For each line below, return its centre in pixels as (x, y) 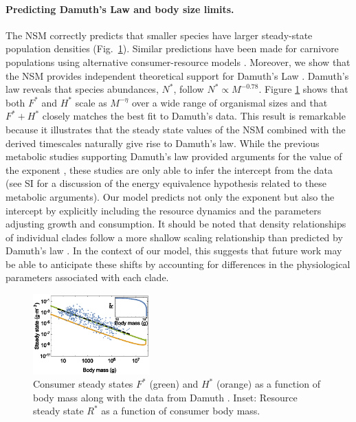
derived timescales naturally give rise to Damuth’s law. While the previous (163, 143)
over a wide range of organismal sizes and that (230, 102)
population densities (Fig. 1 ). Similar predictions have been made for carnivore (172, 48)
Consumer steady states (83, 384)
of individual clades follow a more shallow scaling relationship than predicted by (174, 237)
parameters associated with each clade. (87, 277)
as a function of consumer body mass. (181, 411)
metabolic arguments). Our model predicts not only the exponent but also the (170, 196)
